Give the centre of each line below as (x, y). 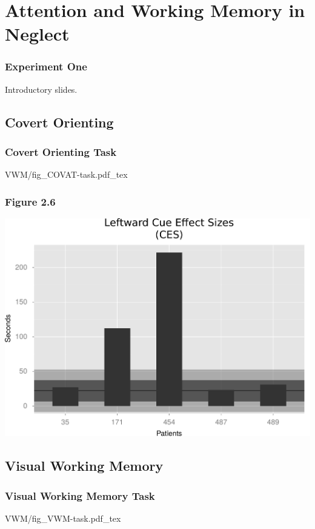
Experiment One (46, 66)
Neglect (37, 34)
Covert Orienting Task (61, 152)
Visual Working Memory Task (80, 495)
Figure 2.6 (30, 201)
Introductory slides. (41, 89)
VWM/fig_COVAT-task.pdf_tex (66, 174)
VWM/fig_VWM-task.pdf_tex (63, 518)
